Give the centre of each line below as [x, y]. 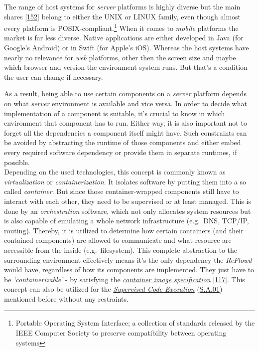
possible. [17, 162]
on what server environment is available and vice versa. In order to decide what [126, 103]
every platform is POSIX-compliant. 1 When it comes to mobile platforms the [121, 27]
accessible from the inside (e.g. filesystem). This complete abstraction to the [121, 250]
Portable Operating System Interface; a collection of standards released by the [135, 323]
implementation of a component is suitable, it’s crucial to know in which [115, 113]
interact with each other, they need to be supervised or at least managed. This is [128, 201]
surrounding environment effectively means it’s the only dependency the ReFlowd [128, 260]
